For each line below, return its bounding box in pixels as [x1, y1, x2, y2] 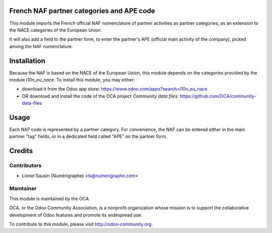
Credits [9, 146, 33, 156]
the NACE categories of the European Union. [9, 27, 102, 33]
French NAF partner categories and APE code [9, 7, 156, 15]
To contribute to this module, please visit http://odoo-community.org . [9, 221, 153, 227]
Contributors [9, 162, 42, 169]
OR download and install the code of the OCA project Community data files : [22, 93, 179, 99]
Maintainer [9, 185, 37, 192]
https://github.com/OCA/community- [179, 93, 256, 99]
